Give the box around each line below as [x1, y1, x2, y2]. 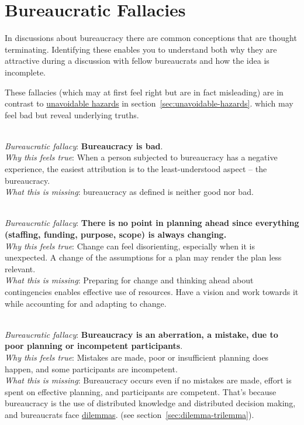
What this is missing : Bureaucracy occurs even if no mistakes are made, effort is [5, 374, 292, 386]
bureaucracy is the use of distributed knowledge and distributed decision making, [5, 397, 296, 409]
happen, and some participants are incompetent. [5, 362, 178, 375]
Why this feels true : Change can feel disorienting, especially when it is [5, 239, 255, 252]
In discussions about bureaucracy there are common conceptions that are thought [5, 32, 297, 44]
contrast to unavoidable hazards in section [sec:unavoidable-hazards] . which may [5, 97, 293, 109]
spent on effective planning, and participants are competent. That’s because [5, 385, 277, 397]
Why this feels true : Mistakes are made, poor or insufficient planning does [5, 351, 269, 363]
